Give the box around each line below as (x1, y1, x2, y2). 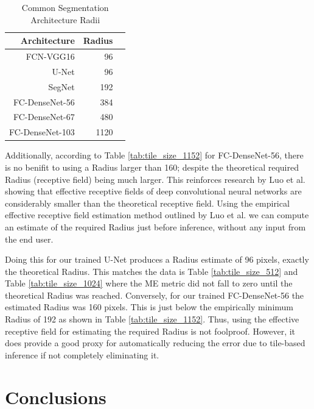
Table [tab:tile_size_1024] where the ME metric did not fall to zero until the (5, 277, 293, 290)
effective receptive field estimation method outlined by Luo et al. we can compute (5, 208, 309, 221)
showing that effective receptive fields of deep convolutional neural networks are (5, 185, 302, 197)
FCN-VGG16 (26, 50, 75, 63)
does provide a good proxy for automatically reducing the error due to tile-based (5, 336, 305, 349)
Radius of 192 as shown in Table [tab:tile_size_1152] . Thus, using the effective (5, 313, 299, 325)
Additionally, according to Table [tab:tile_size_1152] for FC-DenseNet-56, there (5, 149, 304, 162)
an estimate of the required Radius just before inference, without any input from (5, 220, 306, 233)
